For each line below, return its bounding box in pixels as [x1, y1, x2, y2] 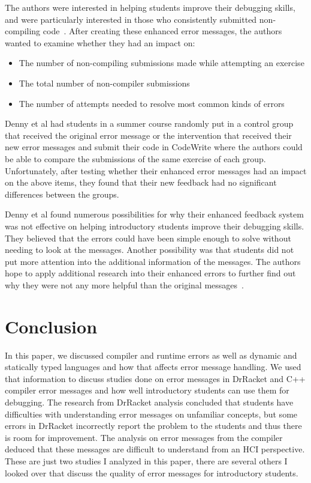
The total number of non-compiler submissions [19, 76, 190, 89]
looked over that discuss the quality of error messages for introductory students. [5, 466, 298, 479]
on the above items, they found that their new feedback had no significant [5, 176, 277, 189]
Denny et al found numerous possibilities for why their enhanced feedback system [5, 208, 304, 220]
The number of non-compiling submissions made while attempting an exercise [19, 56, 304, 69]
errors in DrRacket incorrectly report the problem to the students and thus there [5, 419, 302, 432]
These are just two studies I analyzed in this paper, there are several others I [5, 454, 288, 467]
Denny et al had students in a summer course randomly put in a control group [5, 117, 294, 130]
